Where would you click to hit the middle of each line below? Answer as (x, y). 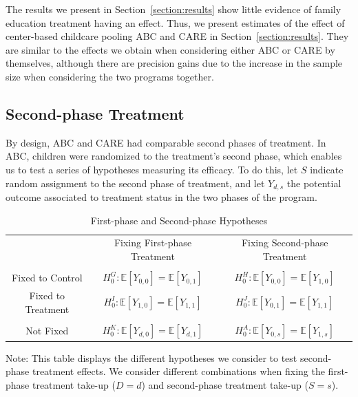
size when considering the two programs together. (110, 76)
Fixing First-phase (153, 243)
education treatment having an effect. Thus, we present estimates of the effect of (175, 22)
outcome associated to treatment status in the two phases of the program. (161, 197)
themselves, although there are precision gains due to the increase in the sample (174, 63)
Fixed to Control (47, 278)
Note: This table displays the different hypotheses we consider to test (151, 357)
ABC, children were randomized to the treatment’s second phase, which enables (174, 156)
